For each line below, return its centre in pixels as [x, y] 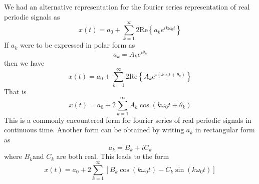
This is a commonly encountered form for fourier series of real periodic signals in [128, 120]
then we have [24, 63]
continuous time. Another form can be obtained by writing [94, 130]
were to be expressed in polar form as [77, 45]
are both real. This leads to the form [113, 156]
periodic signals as [32, 16]
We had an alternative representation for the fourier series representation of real [127, 7]
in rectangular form [225, 130]
